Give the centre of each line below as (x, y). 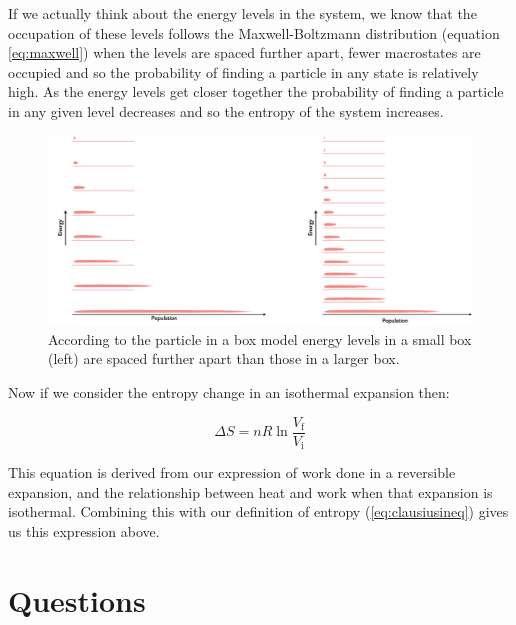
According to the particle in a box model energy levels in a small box (260, 338)
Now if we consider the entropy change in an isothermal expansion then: (229, 391)
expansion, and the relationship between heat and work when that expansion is (250, 491)
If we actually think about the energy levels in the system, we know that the (242, 13)
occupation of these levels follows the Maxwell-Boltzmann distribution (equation (254, 32)
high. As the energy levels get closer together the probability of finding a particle (256, 91)
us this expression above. (84, 530)
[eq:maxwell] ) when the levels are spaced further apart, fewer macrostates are (244, 52)
